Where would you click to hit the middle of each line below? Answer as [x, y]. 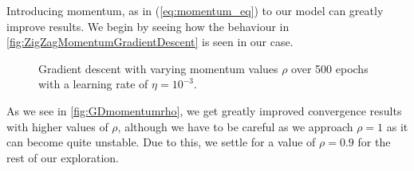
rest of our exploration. [63, 157]
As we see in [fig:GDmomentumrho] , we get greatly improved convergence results [204, 110]
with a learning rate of [93, 84]
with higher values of [57, 126]
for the [374, 142]
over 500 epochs [330, 68]
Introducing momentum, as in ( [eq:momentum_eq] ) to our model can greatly [195, 10]
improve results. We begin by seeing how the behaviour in [148, 26]
